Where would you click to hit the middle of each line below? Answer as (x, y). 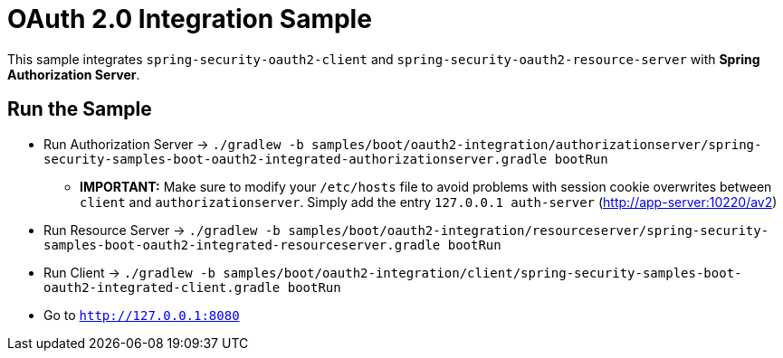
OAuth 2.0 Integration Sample (190, 19)
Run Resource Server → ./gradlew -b (162, 230)
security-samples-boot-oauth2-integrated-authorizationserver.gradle (296, 159)
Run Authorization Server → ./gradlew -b (174, 144)
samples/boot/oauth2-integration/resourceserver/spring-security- (529, 230)
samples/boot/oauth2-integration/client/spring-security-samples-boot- (482, 273)
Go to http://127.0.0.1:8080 (142, 315)
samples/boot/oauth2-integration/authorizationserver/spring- (537, 144)
